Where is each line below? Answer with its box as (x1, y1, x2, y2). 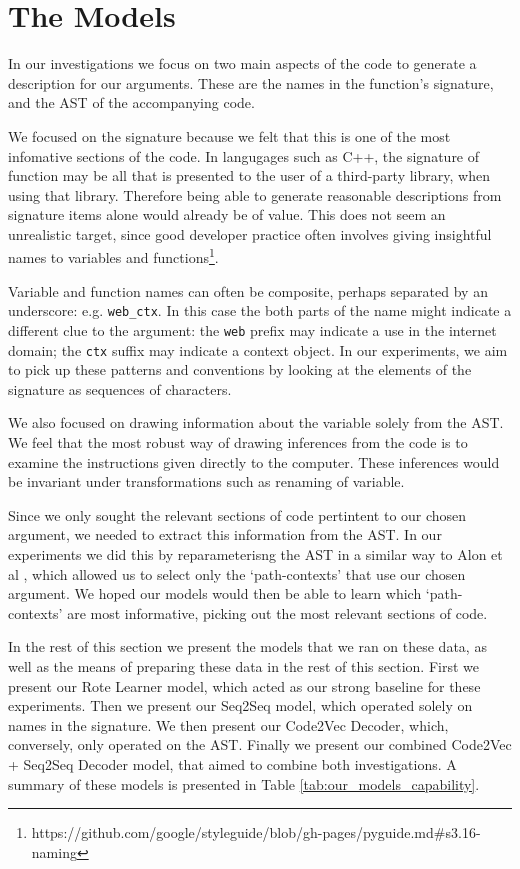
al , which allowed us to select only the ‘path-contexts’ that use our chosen (8, 563, 466, 584)
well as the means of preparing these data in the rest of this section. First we (8, 656, 480, 676)
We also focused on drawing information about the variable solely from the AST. (8, 412, 504, 433)
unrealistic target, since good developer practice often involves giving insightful (8, 223, 492, 244)
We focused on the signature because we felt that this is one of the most (8, 125, 451, 146)
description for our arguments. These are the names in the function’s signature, (8, 72, 494, 93)
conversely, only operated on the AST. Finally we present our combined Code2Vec (8, 734, 512, 755)
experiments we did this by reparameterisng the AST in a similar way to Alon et (8, 544, 503, 565)
